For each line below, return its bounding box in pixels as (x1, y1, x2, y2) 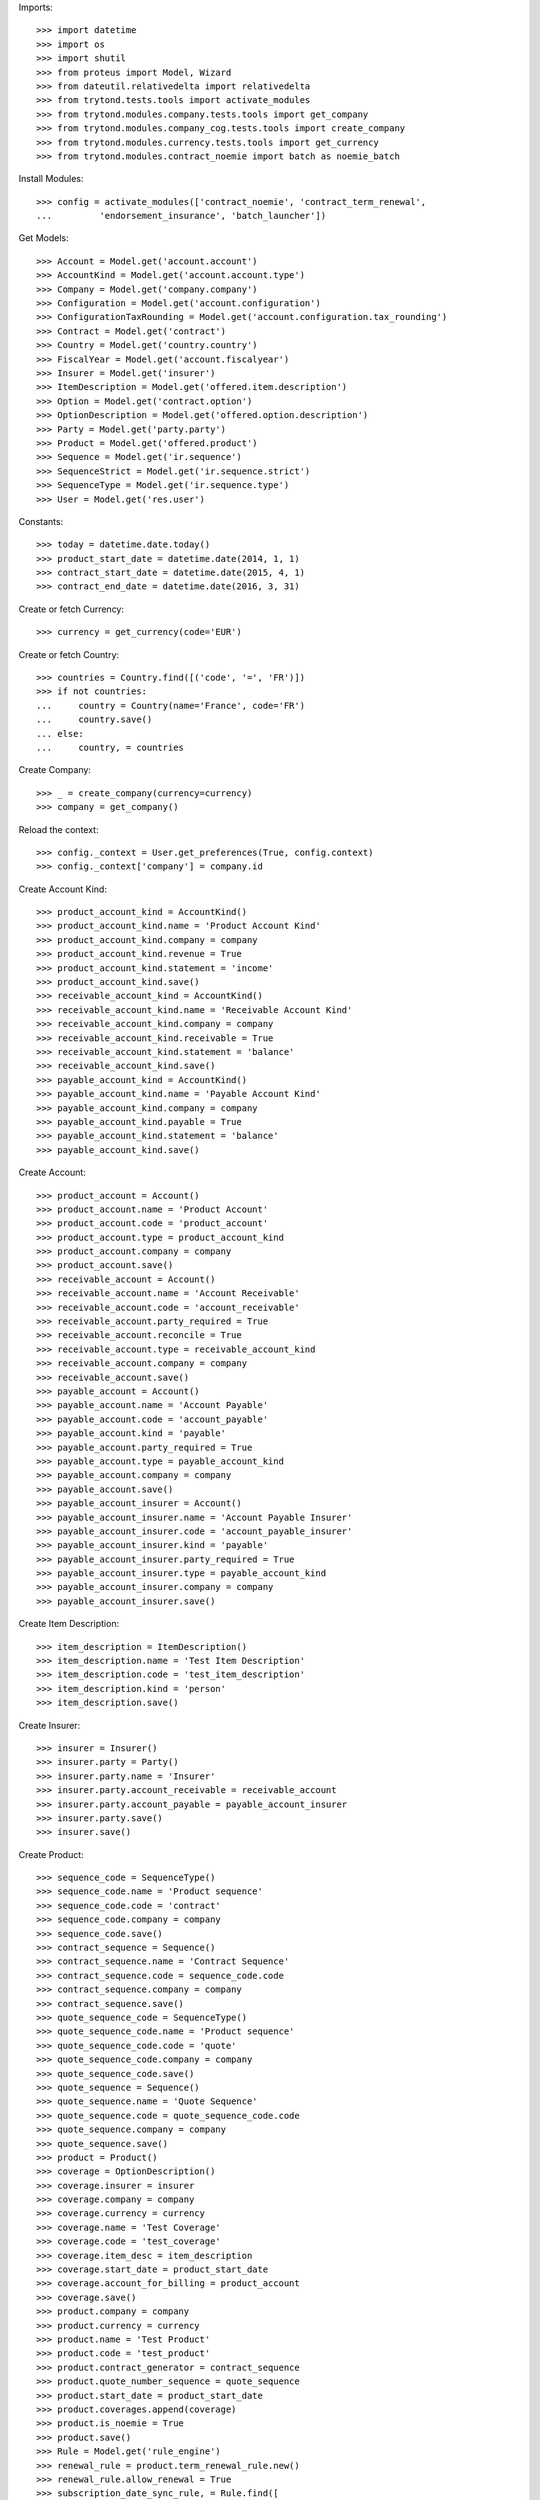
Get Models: (18, 232, 69, 244)
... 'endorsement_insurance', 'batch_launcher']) (36, 210, 327, 222)
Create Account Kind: (18, 883, 107, 895)
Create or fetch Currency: (18, 603, 125, 615)
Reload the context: (18, 823, 99, 835)
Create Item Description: (18, 1618, 120, 1630)
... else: (36, 728, 84, 739)
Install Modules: (18, 173, 84, 185)
